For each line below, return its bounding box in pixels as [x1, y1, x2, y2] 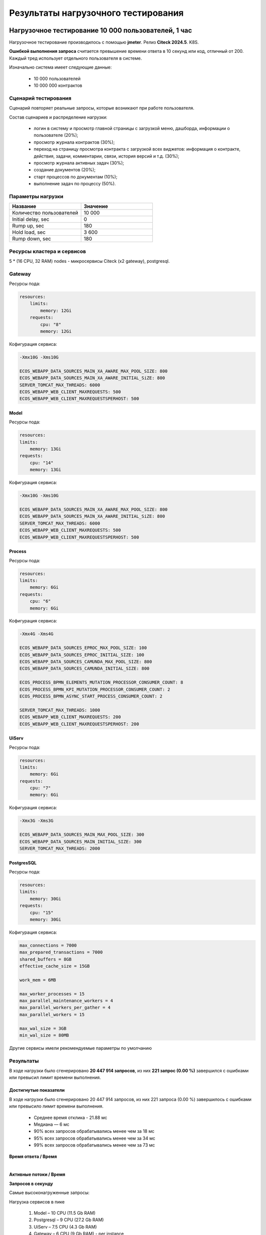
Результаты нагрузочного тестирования [9, 7, 184, 18]
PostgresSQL [9, 860, 37, 865]
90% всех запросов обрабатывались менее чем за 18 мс [33, 1128, 155, 1134]
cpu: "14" [30, 460, 54, 465]
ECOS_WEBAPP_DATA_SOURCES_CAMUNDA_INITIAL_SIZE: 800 [19, 666, 150, 671]
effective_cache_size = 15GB [19, 963, 90, 969]
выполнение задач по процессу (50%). [33, 181, 116, 187]
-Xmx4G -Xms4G [19, 631, 54, 637]
